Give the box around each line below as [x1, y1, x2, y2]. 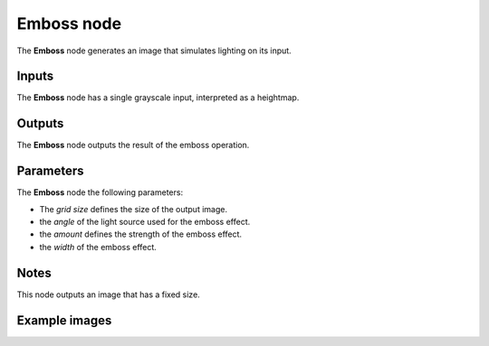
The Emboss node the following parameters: [16, 187, 184, 198]
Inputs [16, 69, 54, 84]
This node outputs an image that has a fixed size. [16, 289, 201, 300]
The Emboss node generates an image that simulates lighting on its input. [16, 45, 292, 56]
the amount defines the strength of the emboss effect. [39, 229, 243, 239]
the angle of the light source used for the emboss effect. [39, 217, 251, 228]
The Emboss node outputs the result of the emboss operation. [16, 140, 250, 151]
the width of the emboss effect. [39, 241, 158, 252]
